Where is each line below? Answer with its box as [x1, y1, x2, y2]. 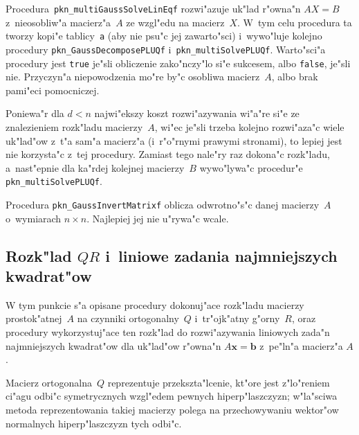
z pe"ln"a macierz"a [259, 338, 343, 353]
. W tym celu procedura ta [237, 15, 352, 29]
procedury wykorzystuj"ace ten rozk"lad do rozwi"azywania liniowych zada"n [6, 325, 330, 339]
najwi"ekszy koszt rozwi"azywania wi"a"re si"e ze [94, 106, 300, 121]
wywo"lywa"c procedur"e [199, 160, 303, 175]
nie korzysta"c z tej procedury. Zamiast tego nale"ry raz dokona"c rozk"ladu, [6, 147, 330, 161]
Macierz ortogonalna [6, 375, 92, 389]
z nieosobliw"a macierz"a [6, 15, 111, 29]
